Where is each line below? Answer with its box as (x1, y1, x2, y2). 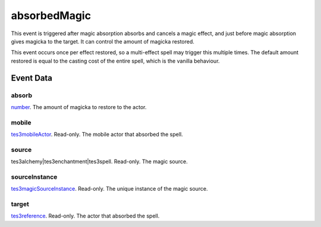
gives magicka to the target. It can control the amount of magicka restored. (11, 38, 194, 45)
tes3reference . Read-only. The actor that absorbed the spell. (11, 212, 160, 220)
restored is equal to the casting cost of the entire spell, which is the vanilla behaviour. (11, 57, 220, 64)
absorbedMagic (11, 9, 92, 22)
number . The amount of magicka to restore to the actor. (11, 103, 147, 110)
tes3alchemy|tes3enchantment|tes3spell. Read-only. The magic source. (11, 158, 188, 165)
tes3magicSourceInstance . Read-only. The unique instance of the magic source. (11, 185, 208, 192)
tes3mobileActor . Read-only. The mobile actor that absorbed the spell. (11, 131, 184, 138)
